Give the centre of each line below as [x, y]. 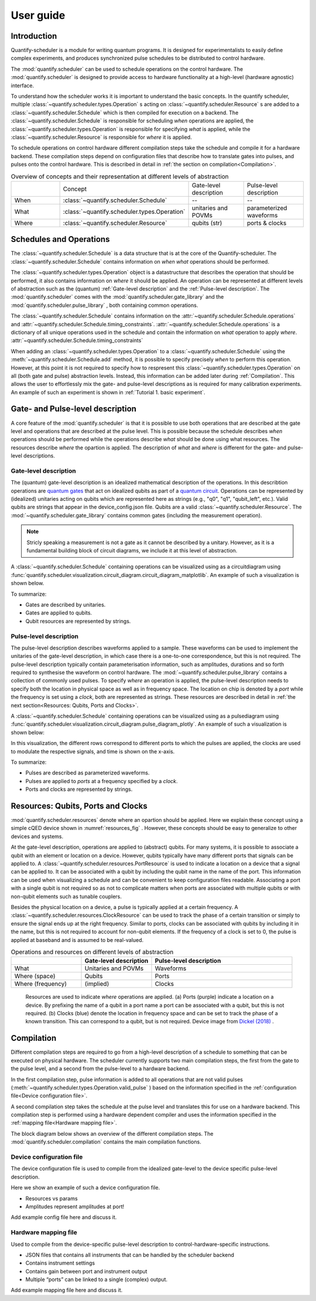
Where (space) [35, 976]
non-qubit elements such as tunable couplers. [66, 896]
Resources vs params [52, 1198]
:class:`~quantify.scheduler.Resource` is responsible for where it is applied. [102, 137]
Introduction [34, 36]
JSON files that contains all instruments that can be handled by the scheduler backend [130, 1255]
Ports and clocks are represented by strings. [79, 789]
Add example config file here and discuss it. [64, 1217]
